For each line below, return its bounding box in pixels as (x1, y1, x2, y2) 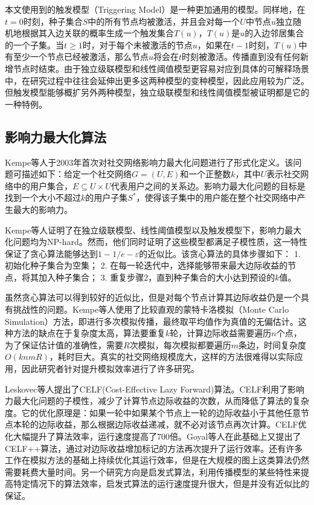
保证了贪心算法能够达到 (5, 247, 98, 259)
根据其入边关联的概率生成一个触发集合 (21, 27, 174, 39)
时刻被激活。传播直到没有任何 (182, 50, 301, 63)
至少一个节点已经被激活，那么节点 (13, 50, 149, 63)
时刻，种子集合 (23, 15, 83, 27)
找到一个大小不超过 (5, 191, 81, 204)
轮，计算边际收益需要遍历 (170, 327, 272, 339)
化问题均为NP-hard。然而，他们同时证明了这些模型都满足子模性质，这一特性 (5, 235, 307, 248)
